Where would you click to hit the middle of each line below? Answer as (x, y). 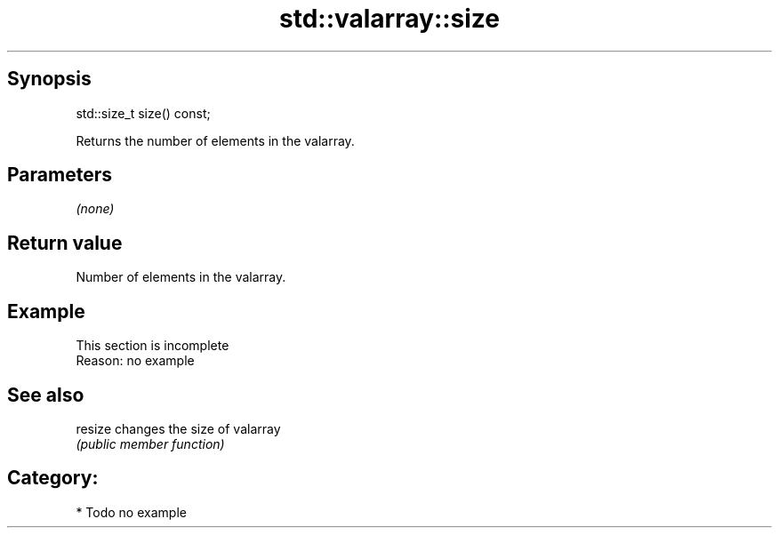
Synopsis (49, 79)
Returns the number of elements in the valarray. (215, 140)
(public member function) (150, 443)
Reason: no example (135, 361)
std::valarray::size (389, 19)
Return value (65, 243)
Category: (53, 478)
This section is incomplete (153, 346)
